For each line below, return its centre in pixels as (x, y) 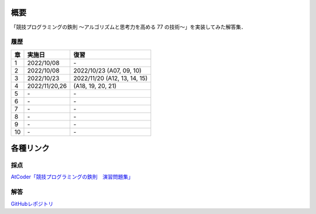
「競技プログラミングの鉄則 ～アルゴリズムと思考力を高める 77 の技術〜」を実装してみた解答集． (129, 27)
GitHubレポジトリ (32, 203)
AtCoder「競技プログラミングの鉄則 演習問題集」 (72, 177)
